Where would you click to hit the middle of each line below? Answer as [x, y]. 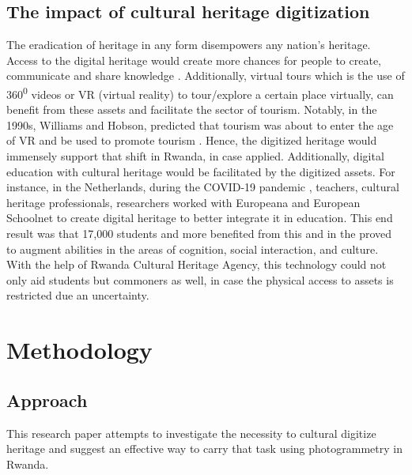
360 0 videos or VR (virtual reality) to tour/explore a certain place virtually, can [200, 92]
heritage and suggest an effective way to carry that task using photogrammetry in [204, 449]
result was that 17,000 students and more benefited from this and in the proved [199, 233]
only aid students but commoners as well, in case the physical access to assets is [200, 279]
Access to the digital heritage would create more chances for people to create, [194, 60]
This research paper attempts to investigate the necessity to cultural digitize [191, 433]
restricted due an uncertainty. [78, 295]
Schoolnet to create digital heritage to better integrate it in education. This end [200, 218]
